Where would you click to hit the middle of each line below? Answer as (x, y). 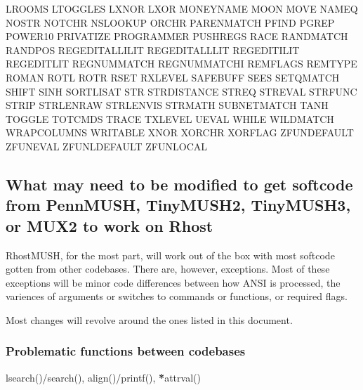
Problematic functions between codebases (126, 351)
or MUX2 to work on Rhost (110, 225)
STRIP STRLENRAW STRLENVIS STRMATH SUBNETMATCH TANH (167, 105)
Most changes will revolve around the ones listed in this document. (149, 319)
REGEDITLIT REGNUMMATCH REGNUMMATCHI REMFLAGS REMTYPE (181, 64)
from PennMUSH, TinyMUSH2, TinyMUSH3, (178, 205)
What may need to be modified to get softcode (179, 184)
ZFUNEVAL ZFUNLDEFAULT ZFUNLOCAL (107, 146)
